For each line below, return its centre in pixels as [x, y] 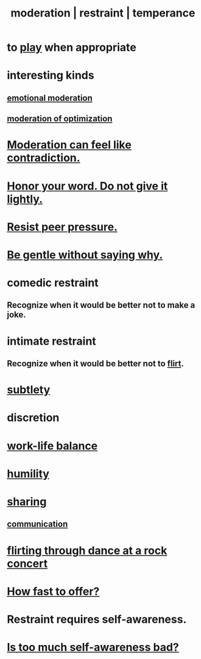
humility [28, 473]
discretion [33, 418]
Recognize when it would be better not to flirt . [96, 364]
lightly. [25, 199]
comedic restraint [53, 283]
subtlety [29, 390]
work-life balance [52, 446]
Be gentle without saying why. [85, 255]
